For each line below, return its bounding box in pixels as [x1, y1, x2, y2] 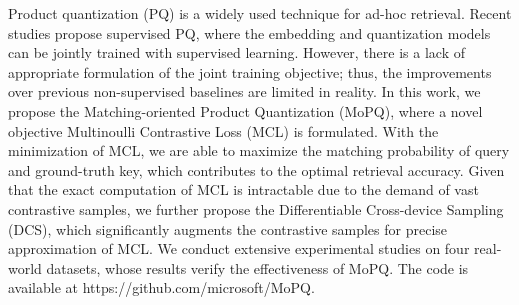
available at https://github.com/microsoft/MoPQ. [8, 277, 315, 298]
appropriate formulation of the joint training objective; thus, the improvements [8, 61, 492, 82]
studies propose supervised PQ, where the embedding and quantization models [8, 22, 491, 43]
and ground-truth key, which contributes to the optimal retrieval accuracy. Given [8, 159, 505, 180]
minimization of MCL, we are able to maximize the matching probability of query [8, 140, 510, 161]
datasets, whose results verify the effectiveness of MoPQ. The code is [46, 257, 469, 278]
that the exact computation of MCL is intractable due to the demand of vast [8, 179, 479, 200]
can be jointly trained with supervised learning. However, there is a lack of [8, 42, 465, 63]
